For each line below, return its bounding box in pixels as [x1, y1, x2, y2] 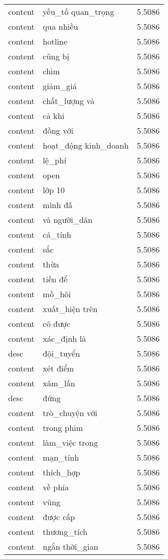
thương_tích [43, 526, 88, 537]
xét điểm [43, 362, 74, 374]
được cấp [43, 511, 75, 523]
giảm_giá [43, 80, 77, 92]
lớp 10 [43, 184, 65, 196]
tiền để [43, 273, 68, 285]
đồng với [43, 125, 74, 136]
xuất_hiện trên [43, 303, 98, 315]
